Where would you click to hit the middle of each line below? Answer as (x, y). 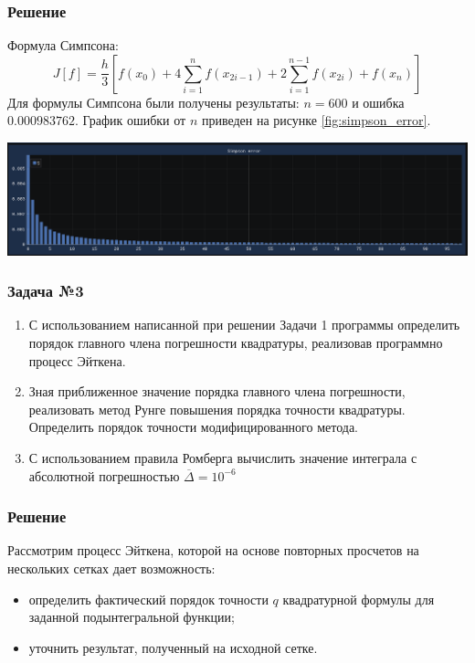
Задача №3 (46, 291)
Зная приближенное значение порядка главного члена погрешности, (217, 391)
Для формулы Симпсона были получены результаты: (153, 102)
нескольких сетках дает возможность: (111, 568)
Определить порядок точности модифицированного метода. (193, 427)
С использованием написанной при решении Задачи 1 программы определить (244, 325)
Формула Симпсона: (63, 45)
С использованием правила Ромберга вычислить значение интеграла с (223, 457)
